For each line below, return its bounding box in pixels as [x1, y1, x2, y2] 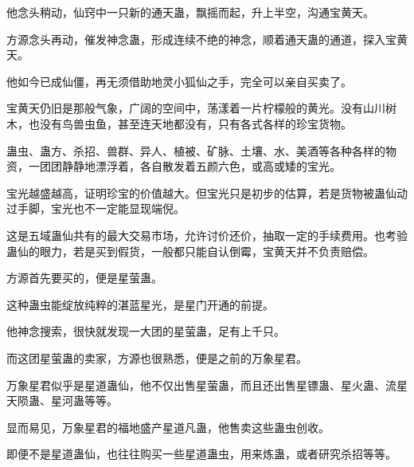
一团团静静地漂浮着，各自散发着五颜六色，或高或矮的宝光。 [28, 158, 341, 175]
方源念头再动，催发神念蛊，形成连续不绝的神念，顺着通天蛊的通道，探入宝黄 [6, 30, 408, 47]
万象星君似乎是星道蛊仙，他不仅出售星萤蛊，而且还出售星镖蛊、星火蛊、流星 [6, 376, 408, 393]
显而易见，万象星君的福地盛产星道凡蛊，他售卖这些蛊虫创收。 [6, 418, 330, 435]
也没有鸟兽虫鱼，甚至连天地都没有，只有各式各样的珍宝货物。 [28, 115, 352, 131]
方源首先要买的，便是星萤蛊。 [6, 269, 162, 286]
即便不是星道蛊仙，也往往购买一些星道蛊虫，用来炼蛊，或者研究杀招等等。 [6, 445, 396, 462]
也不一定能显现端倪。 [72, 200, 185, 217]
